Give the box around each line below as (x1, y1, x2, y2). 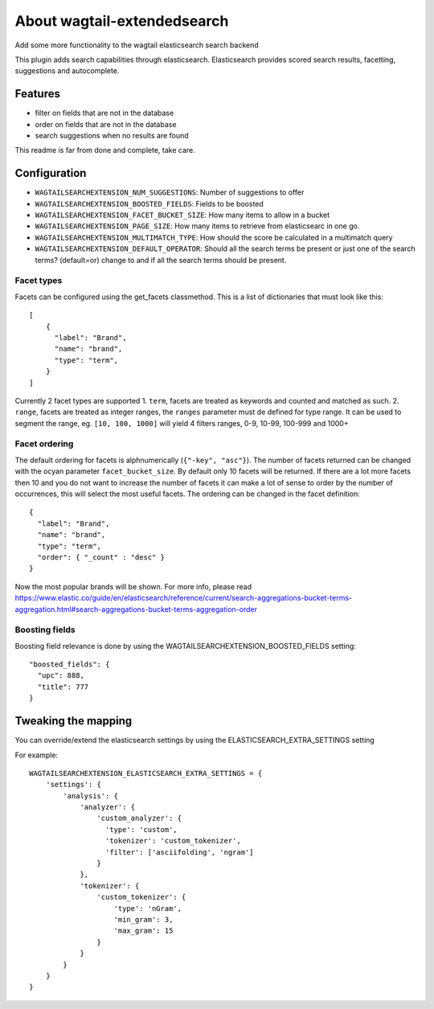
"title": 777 (37, 682, 89, 691)
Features (14, 87, 60, 100)
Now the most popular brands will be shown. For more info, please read (14, 581, 252, 591)
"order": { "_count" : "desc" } (37, 552, 165, 562)
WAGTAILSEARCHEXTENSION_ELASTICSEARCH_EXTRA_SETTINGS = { (29, 769, 263, 777)
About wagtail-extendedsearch (14, 12, 229, 30)
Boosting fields (14, 624, 76, 635)
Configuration (14, 166, 87, 180)
